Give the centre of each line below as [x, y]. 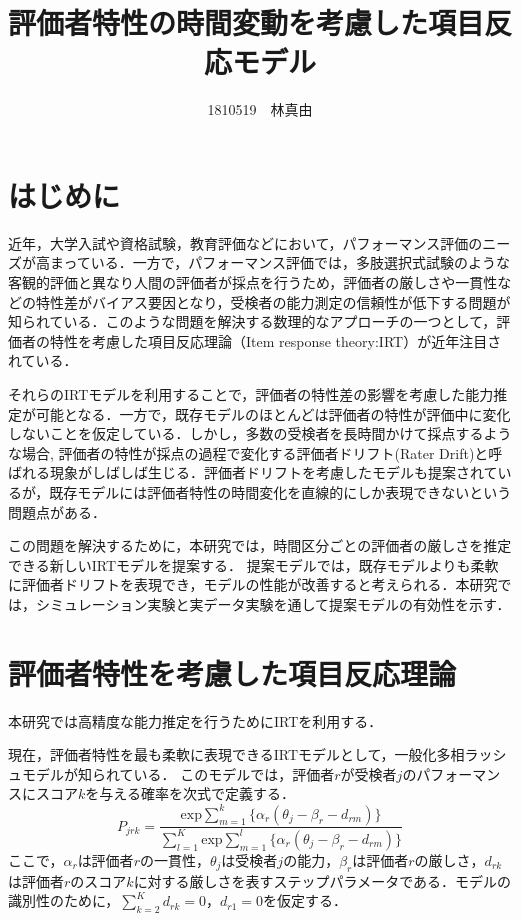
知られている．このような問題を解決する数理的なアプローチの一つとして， [252, 321]
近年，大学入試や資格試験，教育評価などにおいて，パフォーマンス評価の [245, 242]
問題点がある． [57, 511]
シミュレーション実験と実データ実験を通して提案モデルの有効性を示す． [273, 603]
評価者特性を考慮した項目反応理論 [232, 672]
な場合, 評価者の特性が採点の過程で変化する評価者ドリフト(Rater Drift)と [248, 452]
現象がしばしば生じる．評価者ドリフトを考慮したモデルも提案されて [273, 472]
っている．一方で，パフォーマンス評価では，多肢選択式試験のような [286, 262]
